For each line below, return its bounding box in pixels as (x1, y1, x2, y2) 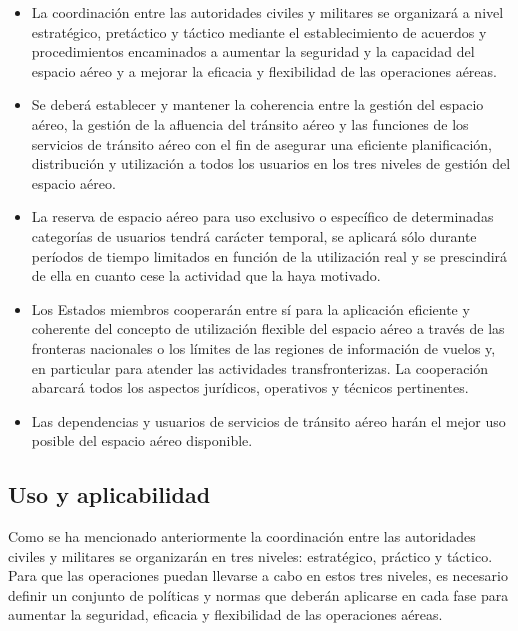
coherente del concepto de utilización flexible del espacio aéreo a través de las (31, 318, 505, 339)
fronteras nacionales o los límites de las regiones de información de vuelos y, (31, 337, 496, 358)
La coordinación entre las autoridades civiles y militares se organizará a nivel (31, 2, 504, 22)
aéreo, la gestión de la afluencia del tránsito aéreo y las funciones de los (31, 113, 469, 134)
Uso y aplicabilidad (8, 479, 211, 510)
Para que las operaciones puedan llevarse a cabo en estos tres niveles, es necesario (8, 565, 508, 586)
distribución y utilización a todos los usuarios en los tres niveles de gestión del (31, 153, 511, 174)
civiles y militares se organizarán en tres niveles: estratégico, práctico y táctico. (8, 545, 493, 566)
